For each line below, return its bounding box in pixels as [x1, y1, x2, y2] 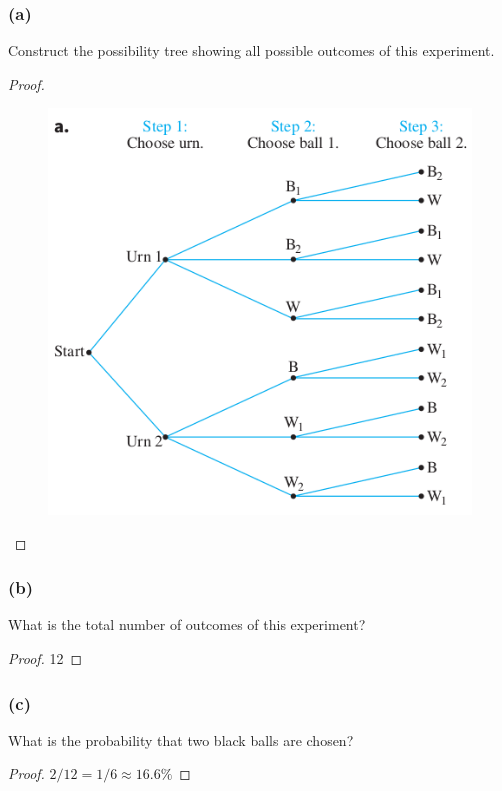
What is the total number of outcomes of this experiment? [8, 614, 366, 635]
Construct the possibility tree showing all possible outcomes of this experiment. [8, 40, 495, 61]
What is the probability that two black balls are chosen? [8, 729, 354, 750]
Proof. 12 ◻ [8, 648, 83, 669]
